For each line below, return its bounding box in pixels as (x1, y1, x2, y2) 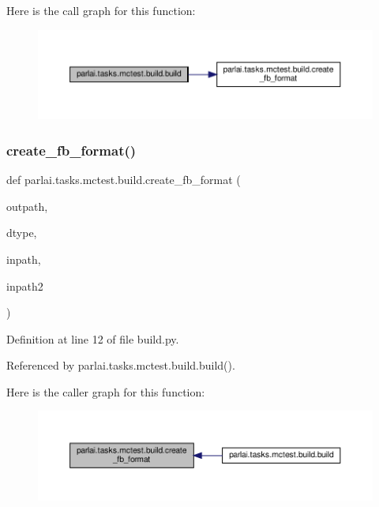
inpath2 (6, 277, 43, 294)
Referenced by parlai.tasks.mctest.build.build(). (6, 357, 235, 374)
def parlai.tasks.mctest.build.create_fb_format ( (6, 171, 241, 188)
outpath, (6, 197, 48, 214)
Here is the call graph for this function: (6, 2, 196, 18)
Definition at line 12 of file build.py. (6, 330, 179, 347)
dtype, (6, 224, 37, 241)
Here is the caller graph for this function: (6, 383, 205, 400)
